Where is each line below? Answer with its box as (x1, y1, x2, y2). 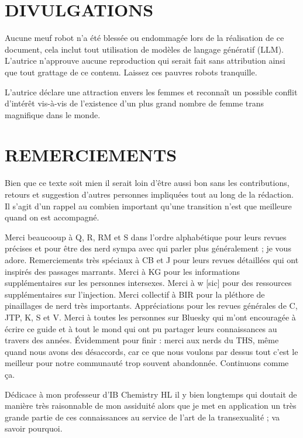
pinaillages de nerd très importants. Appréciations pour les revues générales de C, (5, 299, 298, 312)
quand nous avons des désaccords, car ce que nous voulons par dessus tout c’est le (5, 345, 298, 357)
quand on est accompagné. (5, 211, 99, 223)
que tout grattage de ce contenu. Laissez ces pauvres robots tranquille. (5, 65, 257, 78)
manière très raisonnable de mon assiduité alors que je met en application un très (5, 399, 297, 412)
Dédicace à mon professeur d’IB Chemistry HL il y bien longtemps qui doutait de (5, 388, 297, 400)
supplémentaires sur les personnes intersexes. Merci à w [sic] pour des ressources (5, 277, 292, 289)
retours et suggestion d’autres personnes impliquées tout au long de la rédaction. (5, 188, 294, 200)
